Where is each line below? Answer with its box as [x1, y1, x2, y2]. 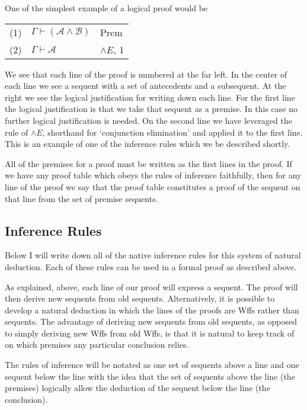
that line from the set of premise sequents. [5, 192, 158, 204]
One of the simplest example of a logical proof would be [5, 2, 208, 14]
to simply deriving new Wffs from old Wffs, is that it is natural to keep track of [5, 326, 295, 339]
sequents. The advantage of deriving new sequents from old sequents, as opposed [5, 315, 297, 328]
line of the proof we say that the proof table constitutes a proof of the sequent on [5, 180, 300, 193]
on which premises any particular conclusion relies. [5, 338, 189, 351]
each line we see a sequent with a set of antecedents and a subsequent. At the [5, 79, 286, 92]
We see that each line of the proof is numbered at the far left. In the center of [5, 68, 287, 80]
